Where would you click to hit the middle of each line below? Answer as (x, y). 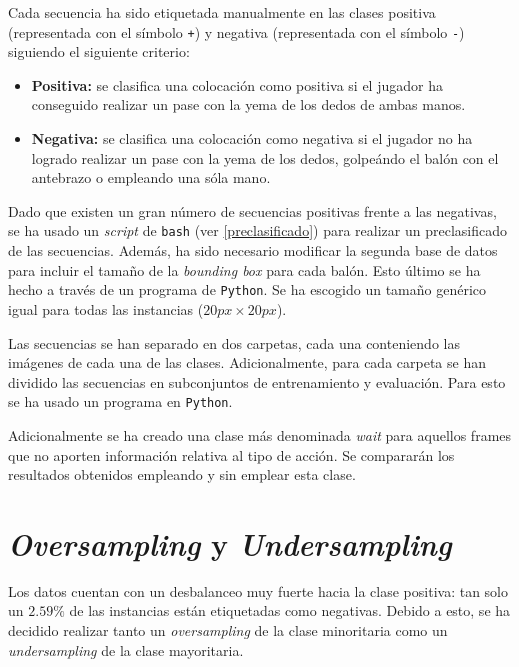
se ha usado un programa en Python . (120, 401)
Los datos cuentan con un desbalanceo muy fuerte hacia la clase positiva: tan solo (258, 590)
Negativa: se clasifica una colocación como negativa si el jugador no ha (252, 138)
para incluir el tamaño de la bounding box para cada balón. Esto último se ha (244, 269)
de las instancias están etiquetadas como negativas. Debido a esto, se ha (290, 610)
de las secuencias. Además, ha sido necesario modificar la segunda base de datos (253, 250)
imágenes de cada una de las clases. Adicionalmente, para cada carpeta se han (247, 362)
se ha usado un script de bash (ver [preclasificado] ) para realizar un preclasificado (257, 230)
